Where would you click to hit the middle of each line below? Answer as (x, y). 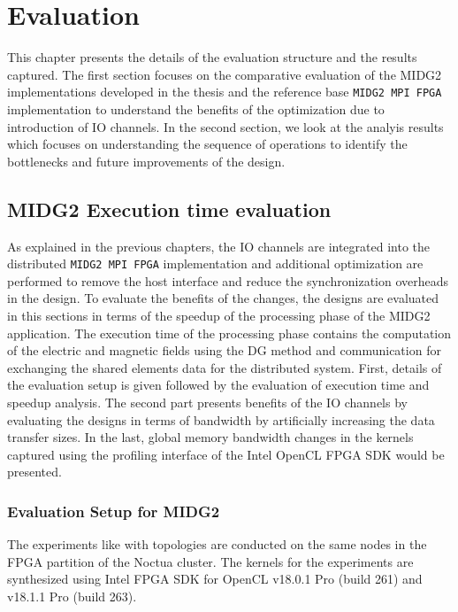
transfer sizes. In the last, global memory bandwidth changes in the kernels (210, 437)
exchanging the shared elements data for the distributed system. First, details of (225, 367)
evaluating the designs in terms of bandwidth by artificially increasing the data (221, 419)
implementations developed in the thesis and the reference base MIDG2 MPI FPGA (225, 92)
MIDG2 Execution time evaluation (169, 209)
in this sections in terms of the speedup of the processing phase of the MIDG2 (219, 315)
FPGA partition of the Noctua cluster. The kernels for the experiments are (210, 561)
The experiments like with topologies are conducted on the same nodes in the (217, 544)
